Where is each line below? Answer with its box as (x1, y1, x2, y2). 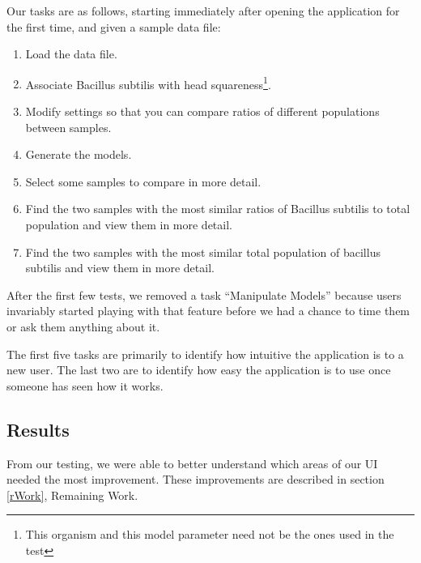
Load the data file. (25, 45, 117, 62)
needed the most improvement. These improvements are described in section (6, 471, 385, 488)
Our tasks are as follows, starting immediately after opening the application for (6, 2, 400, 19)
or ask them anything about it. (6, 318, 160, 335)
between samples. (25, 118, 112, 135)
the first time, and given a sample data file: (6, 18, 221, 35)
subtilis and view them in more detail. (25, 259, 215, 276)
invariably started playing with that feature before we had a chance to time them (6, 302, 410, 319)
